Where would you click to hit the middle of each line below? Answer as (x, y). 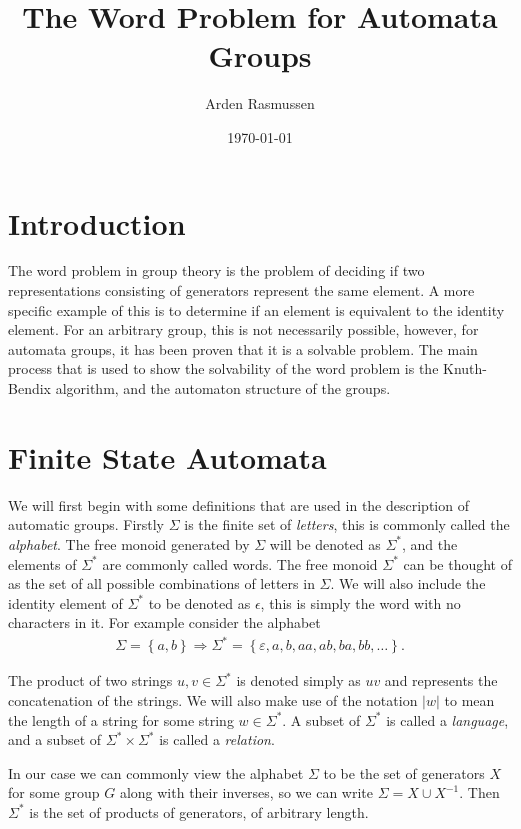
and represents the (441, 680)
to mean (469, 700)
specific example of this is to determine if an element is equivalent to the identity (256, 309)
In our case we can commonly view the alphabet (156, 772)
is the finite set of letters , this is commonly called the (347, 524)
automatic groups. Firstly (86, 524)
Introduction (97, 222)
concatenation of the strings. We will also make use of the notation (213, 700)
